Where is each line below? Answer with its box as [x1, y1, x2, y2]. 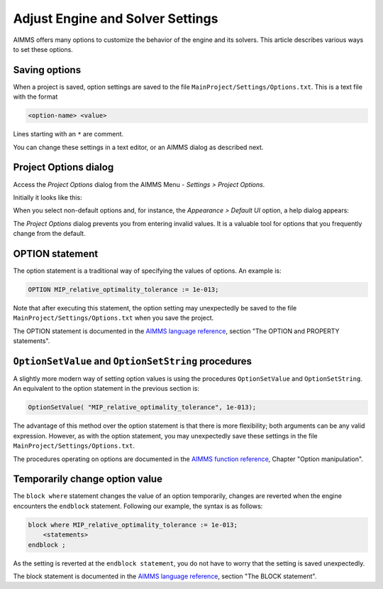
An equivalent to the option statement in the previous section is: [13, 384, 200, 393]
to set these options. [13, 45, 74, 53]
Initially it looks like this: [13, 193, 82, 202]
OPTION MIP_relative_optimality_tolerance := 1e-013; [28, 285, 219, 293]
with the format [13, 92, 58, 101]
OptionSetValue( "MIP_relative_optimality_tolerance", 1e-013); [28, 404, 257, 411]
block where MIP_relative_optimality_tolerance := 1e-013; [28, 521, 238, 529]
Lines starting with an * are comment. [13, 130, 124, 139]
